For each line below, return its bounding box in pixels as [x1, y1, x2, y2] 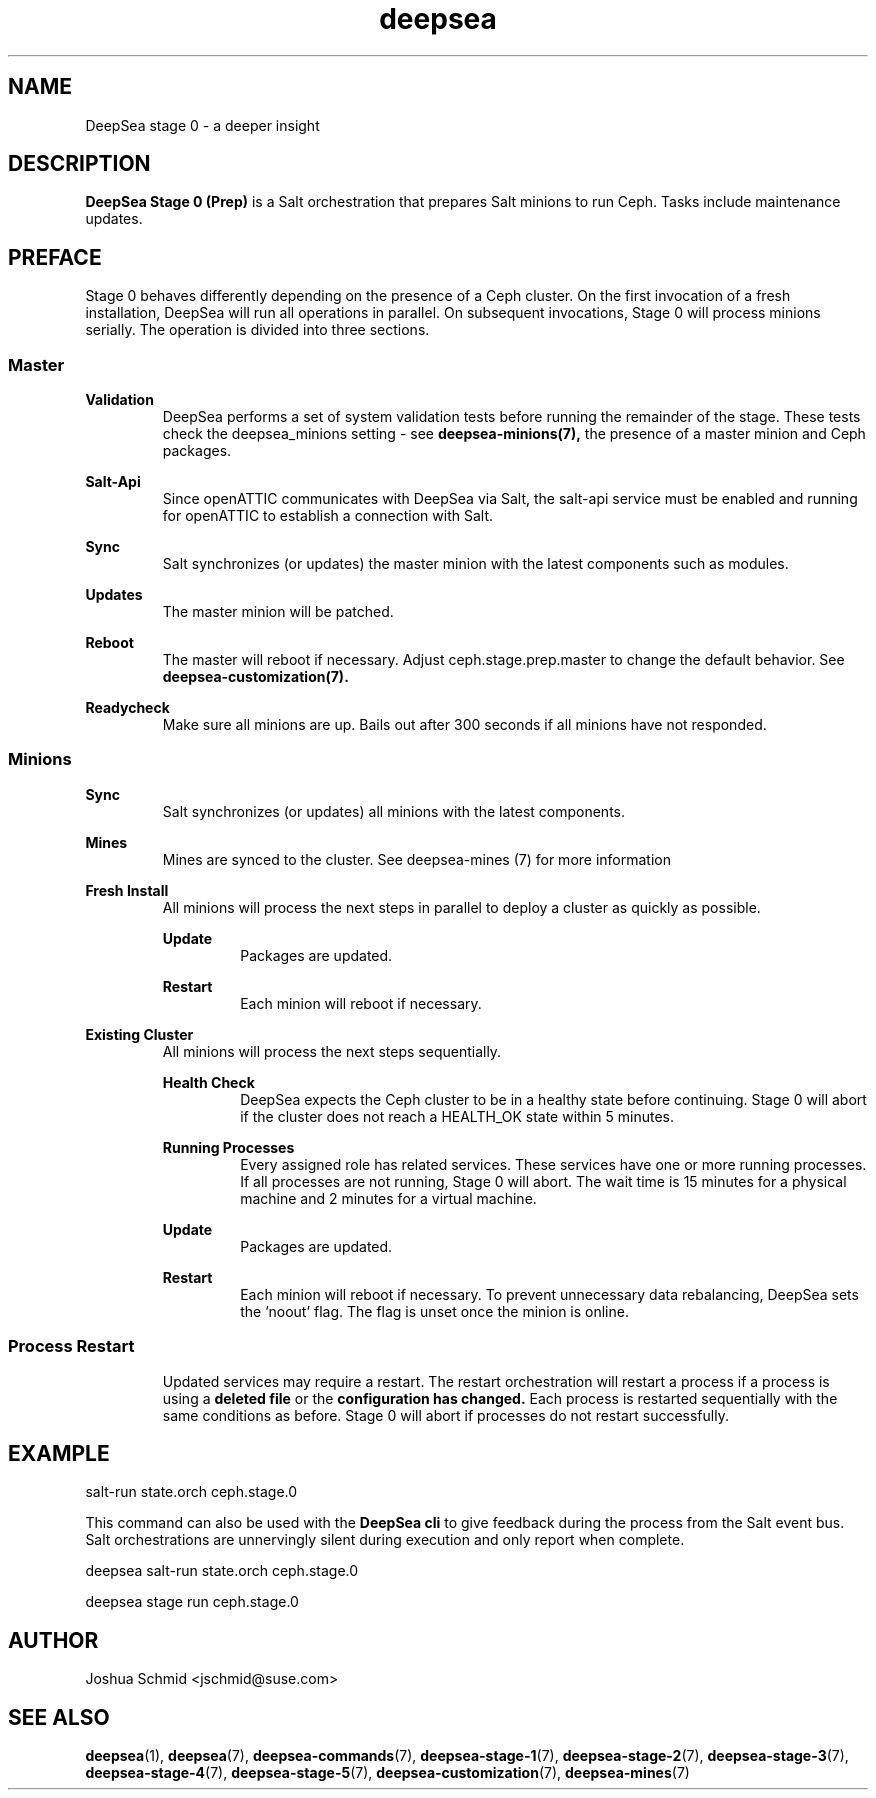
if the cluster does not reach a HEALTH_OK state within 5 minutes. [240, 1107, 674, 1125]
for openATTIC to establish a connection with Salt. [162, 507, 493, 525]
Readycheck [85, 699, 170, 717]
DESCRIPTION [8, 151, 151, 177]
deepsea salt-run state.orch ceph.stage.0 [85, 1562, 359, 1580]
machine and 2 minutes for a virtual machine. [240, 1189, 537, 1207]
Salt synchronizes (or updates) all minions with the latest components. [162, 802, 625, 820]
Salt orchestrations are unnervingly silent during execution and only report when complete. [85, 1531, 685, 1549]
